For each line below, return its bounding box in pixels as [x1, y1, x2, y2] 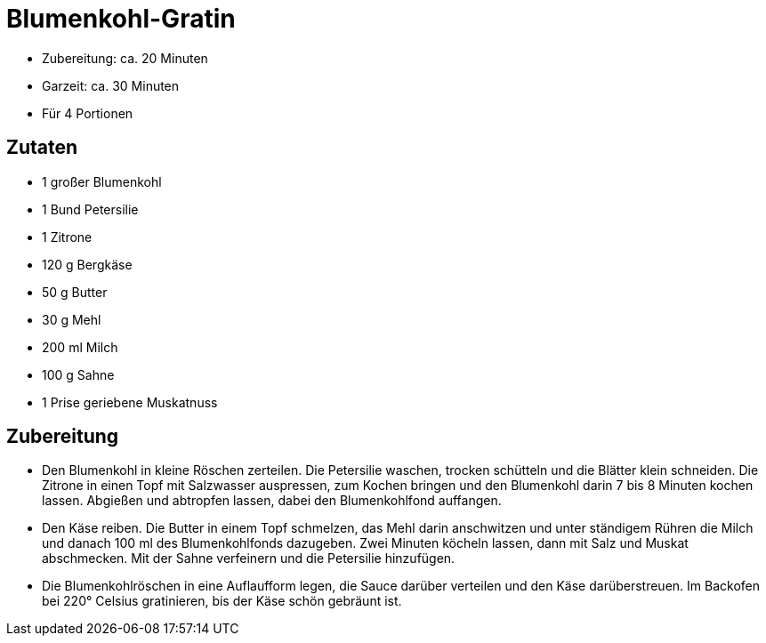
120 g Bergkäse [42, 256, 133, 272]
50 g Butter [42, 284, 108, 300]
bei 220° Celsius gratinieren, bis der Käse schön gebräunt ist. [42, 593, 402, 609]
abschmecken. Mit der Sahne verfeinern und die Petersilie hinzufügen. [42, 551, 456, 567]
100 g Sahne [42, 366, 115, 382]
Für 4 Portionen [42, 105, 133, 121]
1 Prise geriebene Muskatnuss [42, 394, 218, 410]
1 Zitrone [42, 229, 93, 245]
